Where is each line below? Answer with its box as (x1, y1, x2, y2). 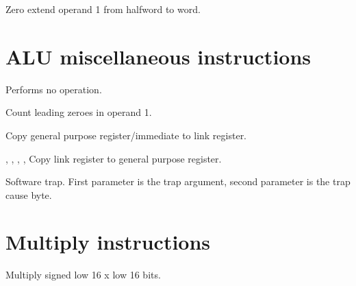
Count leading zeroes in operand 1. (5, 105, 152, 119)
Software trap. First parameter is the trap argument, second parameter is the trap (5, 174, 351, 189)
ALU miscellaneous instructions (5, 42, 311, 70)
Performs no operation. (5, 82, 102, 96)
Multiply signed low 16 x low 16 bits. (5, 267, 161, 282)
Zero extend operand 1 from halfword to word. (5, 2, 201, 16)
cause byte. (5, 187, 52, 202)
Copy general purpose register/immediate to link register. (5, 128, 247, 142)
